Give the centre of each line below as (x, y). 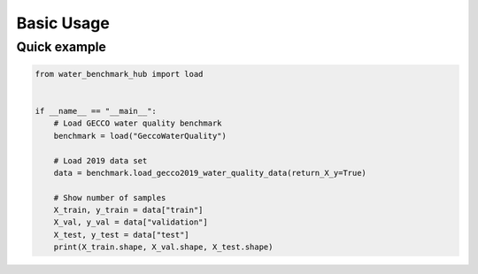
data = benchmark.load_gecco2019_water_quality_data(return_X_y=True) (210, 173)
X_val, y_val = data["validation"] (131, 222)
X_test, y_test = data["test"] (121, 235)
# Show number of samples (110, 198)
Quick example (61, 47)
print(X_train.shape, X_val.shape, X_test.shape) (163, 247)
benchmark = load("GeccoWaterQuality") (140, 136)
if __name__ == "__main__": (96, 111)
